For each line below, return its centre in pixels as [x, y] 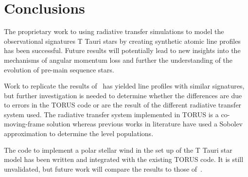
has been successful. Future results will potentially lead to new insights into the [122, 50]
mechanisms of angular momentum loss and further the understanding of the [118, 60]
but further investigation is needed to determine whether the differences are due [123, 95]
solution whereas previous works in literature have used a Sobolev [145, 124]
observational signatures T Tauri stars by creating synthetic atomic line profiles [122, 41]
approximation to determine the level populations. [79, 133]
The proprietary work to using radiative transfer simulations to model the [114, 31]
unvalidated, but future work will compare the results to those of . [103, 168]
